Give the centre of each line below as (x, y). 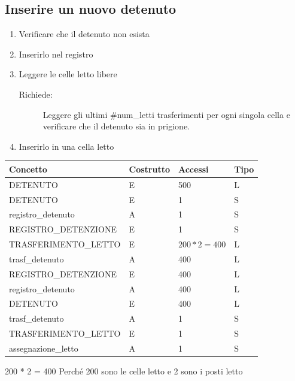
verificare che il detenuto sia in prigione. (116, 126)
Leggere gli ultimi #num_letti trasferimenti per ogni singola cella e (166, 114)
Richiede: (36, 94)
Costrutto (149, 169)
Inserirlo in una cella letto (66, 146)
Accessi (193, 169)
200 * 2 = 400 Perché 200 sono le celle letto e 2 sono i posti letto (124, 371)
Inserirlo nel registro (56, 54)
